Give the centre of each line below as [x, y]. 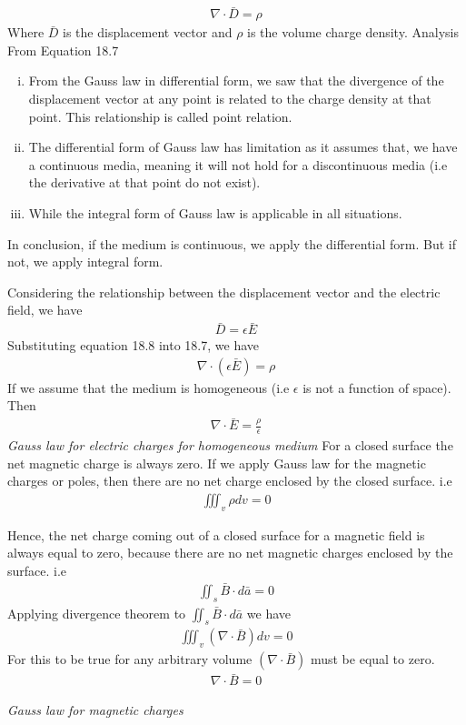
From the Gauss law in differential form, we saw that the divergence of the [236, 81]
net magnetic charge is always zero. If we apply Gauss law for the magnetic [217, 463]
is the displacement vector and [148, 32]
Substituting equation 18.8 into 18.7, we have [133, 345]
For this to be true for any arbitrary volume [130, 659]
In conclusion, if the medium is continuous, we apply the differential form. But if [232, 243]
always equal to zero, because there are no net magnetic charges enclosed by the [230, 553]
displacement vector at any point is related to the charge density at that [230, 99]
